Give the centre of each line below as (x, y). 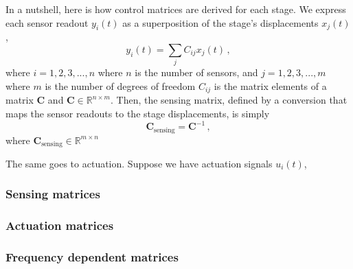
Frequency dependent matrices (92, 257)
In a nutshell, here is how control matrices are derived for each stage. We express (176, 9)
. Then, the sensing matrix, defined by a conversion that (229, 100)
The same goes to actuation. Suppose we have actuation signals (139, 163)
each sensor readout (47, 22)
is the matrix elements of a (270, 85)
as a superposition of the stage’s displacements (220, 22)
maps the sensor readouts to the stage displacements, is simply (138, 113)
